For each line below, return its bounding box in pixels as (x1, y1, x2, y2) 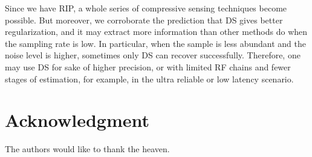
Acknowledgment (5, 108, 149, 132)
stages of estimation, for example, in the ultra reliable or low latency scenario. (5, 72, 294, 85)
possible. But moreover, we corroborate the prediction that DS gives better (5, 13, 283, 26)
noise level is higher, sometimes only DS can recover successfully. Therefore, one (5, 49, 301, 61)
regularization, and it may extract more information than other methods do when (5, 25, 308, 38)
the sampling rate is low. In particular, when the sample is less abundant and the (5, 37, 306, 49)
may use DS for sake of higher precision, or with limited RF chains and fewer (5, 60, 291, 73)
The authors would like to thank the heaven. (5, 143, 170, 155)
